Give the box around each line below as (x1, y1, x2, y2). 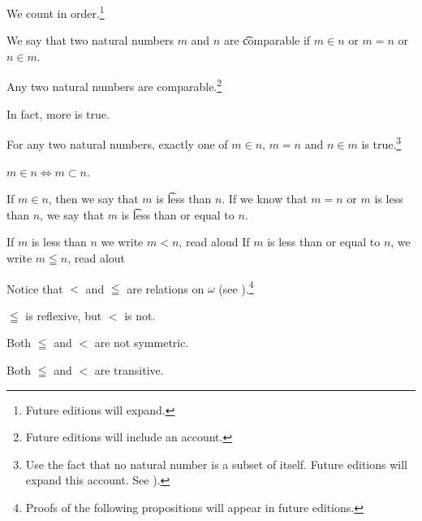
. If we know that (222, 190, 308, 207)
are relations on (127, 280, 205, 297)
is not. (124, 306, 156, 323)
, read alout (67, 249, 125, 266)
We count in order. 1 (6, 2, 105, 21)
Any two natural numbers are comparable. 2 (6, 76, 222, 95)
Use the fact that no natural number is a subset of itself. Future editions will (25, 455, 407, 472)
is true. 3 (361, 133, 402, 152)
